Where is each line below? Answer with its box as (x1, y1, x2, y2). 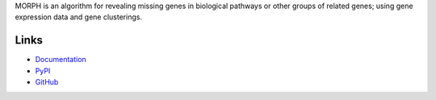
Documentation (35, 55, 86, 65)
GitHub (35, 77, 59, 87)
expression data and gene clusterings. (15, 12, 143, 22)
